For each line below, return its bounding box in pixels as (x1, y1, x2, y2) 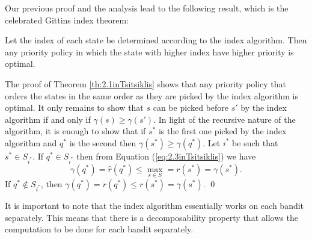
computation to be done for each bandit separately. (5, 223, 194, 235)
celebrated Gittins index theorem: (5, 13, 129, 26)
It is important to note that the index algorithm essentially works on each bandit (5, 199, 304, 211)
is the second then (69, 136, 136, 149)
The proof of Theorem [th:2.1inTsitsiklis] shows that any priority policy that (5, 77, 287, 90)
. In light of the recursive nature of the (153, 113, 296, 125)
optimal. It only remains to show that (5, 101, 144, 114)
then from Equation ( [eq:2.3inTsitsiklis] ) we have (76, 149, 256, 162)
